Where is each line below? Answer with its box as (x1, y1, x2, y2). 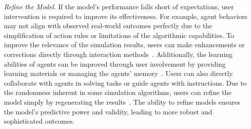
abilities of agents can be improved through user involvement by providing (4, 58, 226, 69)
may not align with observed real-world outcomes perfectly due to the (4, 20, 212, 31)
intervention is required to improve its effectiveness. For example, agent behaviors (4, 11, 248, 21)
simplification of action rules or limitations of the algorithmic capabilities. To (4, 30, 234, 40)
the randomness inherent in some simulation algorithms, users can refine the (4, 87, 232, 97)
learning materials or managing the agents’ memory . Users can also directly (4, 68, 233, 78)
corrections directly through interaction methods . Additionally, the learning (4, 49, 233, 59)
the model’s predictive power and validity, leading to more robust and (4, 106, 212, 116)
